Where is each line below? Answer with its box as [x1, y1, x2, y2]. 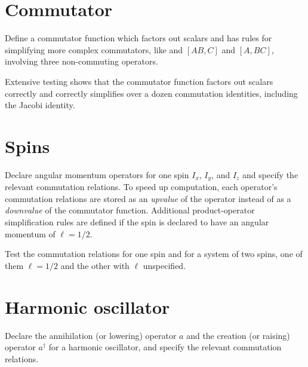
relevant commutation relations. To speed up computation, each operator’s [5, 181, 278, 193]
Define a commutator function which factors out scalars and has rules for [5, 32, 272, 44]
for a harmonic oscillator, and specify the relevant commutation [48, 341, 282, 353]
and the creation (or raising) [186, 329, 290, 341]
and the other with [60, 259, 130, 271]
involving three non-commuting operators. [5, 55, 158, 68]
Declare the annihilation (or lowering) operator [5, 329, 177, 341]
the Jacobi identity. [5, 99, 75, 111]
